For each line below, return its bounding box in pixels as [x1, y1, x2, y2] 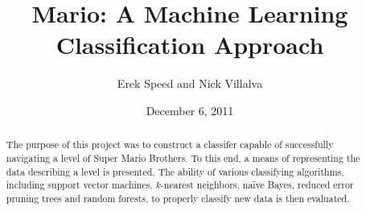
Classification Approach [56, 28, 324, 61]
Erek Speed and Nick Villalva [117, 75, 263, 92]
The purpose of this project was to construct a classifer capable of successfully [6, 138, 334, 151]
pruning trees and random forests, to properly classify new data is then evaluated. [6, 191, 350, 205]
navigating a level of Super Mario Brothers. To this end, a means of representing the [6, 151, 360, 164]
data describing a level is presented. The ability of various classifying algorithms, [6, 164, 344, 178]
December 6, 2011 [146, 101, 234, 118]
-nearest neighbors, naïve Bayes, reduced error [160, 178, 354, 192]
